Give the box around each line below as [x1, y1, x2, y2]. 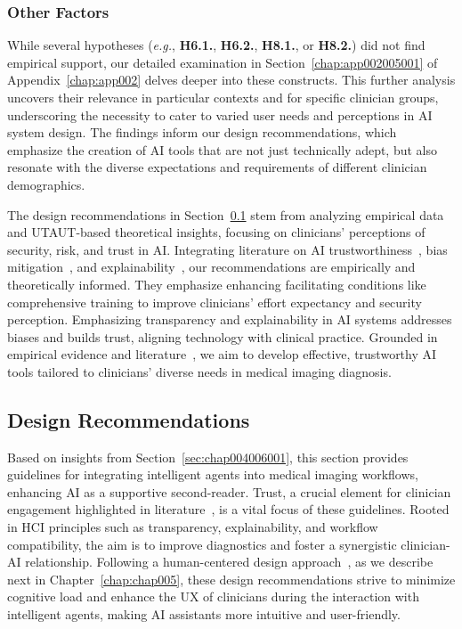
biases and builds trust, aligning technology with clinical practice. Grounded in [7, 327, 438, 346]
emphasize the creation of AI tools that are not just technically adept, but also [7, 140, 438, 159]
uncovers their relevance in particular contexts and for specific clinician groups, [7, 88, 439, 106]
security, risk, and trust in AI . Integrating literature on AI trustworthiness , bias [7, 240, 448, 258]
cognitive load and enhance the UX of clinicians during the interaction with [7, 587, 419, 606]
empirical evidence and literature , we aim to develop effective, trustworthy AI [7, 345, 437, 364]
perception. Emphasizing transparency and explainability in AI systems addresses [7, 310, 452, 329]
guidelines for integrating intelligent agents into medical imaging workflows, [7, 465, 418, 484]
